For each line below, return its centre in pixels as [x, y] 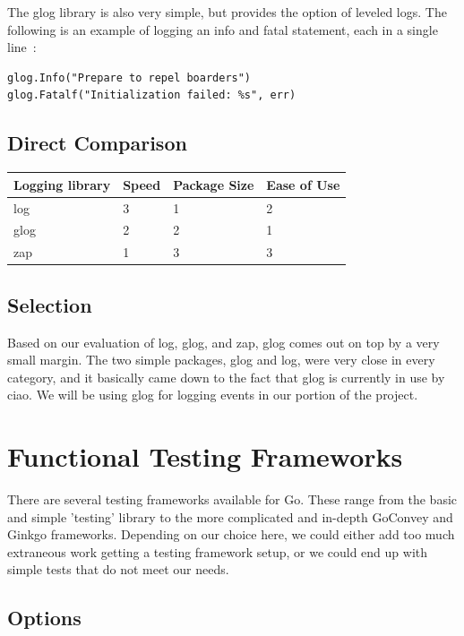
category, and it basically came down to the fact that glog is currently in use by [226, 377]
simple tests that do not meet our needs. [118, 569]
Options [44, 618]
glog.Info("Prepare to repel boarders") [129, 77]
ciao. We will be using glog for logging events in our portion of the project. [213, 395]
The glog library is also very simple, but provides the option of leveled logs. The [227, 12]
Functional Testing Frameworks [205, 456]
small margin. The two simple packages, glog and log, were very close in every [221, 360]
